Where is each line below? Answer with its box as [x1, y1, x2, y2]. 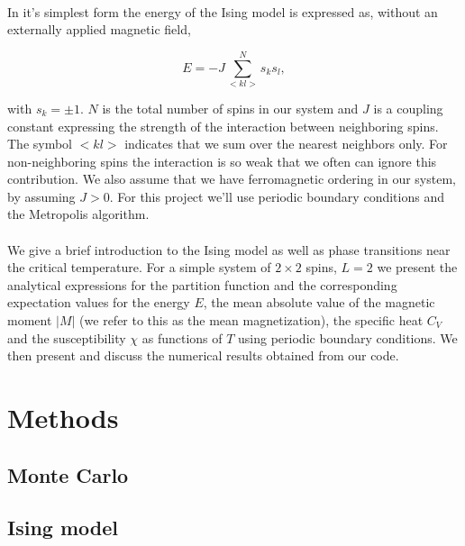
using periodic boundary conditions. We [238, 328, 458, 347]
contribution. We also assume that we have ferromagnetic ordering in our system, [7, 169, 456, 188]
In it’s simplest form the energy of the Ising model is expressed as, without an [7, 2, 438, 21]
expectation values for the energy [7, 293, 190, 312]
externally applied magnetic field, [7, 20, 191, 39]
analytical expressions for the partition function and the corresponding [7, 275, 397, 294]
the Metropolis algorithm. [7, 205, 150, 223]
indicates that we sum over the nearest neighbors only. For [124, 134, 448, 153]
